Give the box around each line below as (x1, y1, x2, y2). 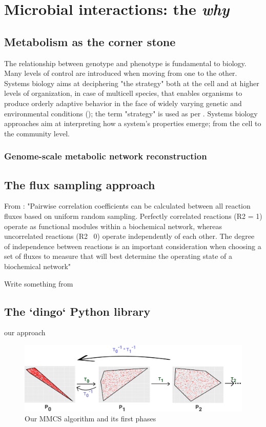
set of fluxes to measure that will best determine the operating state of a (4, 251, 232, 261)
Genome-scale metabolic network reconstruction (4, 150, 207, 162)
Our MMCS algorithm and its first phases (25, 413, 156, 424)
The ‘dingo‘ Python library (4, 303, 151, 319)
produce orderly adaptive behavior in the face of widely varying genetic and (4, 97, 242, 108)
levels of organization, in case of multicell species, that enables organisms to (4, 88, 242, 98)
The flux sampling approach (4, 176, 155, 192)
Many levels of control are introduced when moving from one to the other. (4, 68, 237, 78)
